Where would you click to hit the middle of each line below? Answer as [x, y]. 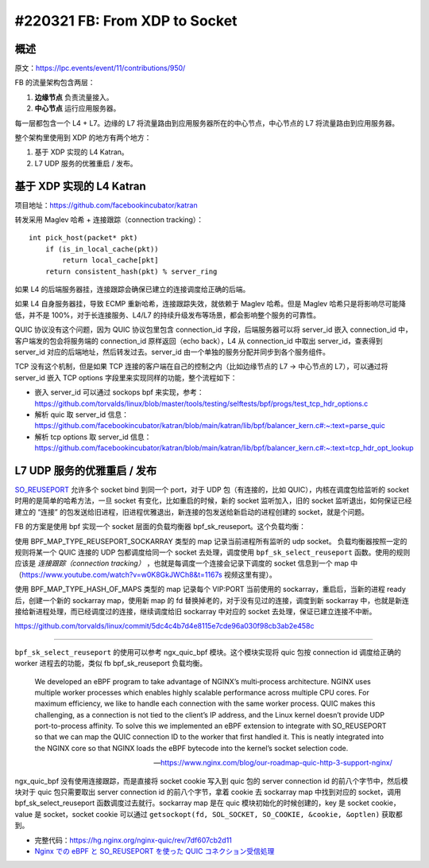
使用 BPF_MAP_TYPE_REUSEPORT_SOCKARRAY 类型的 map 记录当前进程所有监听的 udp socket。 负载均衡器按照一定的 [211, 541]
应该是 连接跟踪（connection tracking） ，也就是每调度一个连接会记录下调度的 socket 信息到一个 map [182, 563]
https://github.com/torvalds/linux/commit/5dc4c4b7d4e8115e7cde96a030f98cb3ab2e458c [164, 626]
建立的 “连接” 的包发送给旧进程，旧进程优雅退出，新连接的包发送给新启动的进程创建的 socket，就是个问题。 [192, 512]
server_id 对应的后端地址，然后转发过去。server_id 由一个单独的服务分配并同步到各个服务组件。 [172, 352]
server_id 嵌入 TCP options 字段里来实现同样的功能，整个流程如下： [126, 377]
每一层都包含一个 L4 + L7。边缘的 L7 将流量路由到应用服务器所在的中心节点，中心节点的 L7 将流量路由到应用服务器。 [207, 123]
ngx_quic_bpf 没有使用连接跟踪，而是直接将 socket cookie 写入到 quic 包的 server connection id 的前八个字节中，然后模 [211, 780]
